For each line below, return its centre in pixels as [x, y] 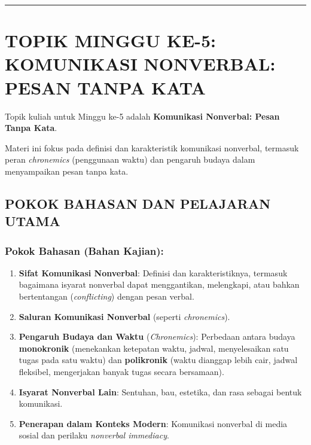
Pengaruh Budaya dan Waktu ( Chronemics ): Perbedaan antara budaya [157, 336]
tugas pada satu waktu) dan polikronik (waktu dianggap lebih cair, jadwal [158, 360]
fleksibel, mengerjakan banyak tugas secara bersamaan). [121, 372]
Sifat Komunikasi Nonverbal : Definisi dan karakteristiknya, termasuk [153, 272]
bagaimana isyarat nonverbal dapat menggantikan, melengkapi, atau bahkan [159, 284]
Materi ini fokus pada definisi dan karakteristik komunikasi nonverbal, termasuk [152, 147]
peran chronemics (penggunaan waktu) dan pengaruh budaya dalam [130, 159]
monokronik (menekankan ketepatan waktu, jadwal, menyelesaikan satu [154, 348]
